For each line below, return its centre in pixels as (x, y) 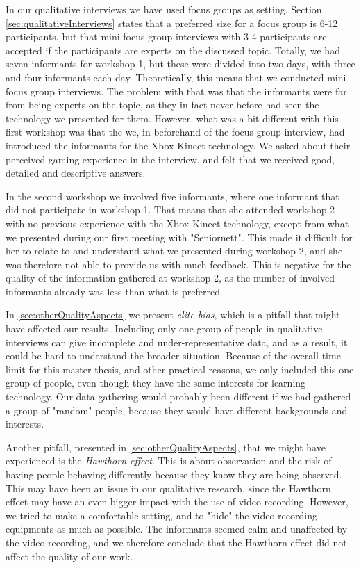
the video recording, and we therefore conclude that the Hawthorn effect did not (176, 542)
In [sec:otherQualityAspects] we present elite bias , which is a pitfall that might (173, 315)
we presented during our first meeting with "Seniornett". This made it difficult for (179, 237)
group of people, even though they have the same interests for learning (156, 383)
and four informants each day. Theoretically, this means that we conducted (165, 77)
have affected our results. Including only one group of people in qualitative (164, 328)
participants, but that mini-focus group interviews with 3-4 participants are (166, 36)
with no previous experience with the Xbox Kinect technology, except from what (177, 223)
